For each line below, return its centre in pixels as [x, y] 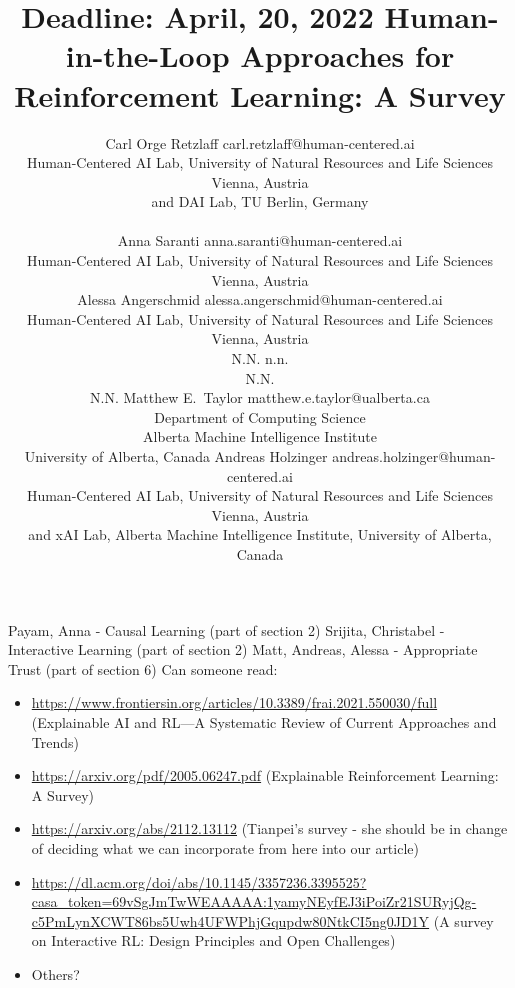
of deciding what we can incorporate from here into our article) [225, 847]
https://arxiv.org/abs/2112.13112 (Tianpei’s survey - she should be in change [269, 828]
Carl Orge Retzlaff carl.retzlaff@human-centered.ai [260, 142]
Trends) [55, 741]
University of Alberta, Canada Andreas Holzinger [176, 456]
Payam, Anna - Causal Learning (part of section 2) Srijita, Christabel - [226, 629]
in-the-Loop [147, 55]
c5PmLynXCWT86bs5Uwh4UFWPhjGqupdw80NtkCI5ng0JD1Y [230, 920]
